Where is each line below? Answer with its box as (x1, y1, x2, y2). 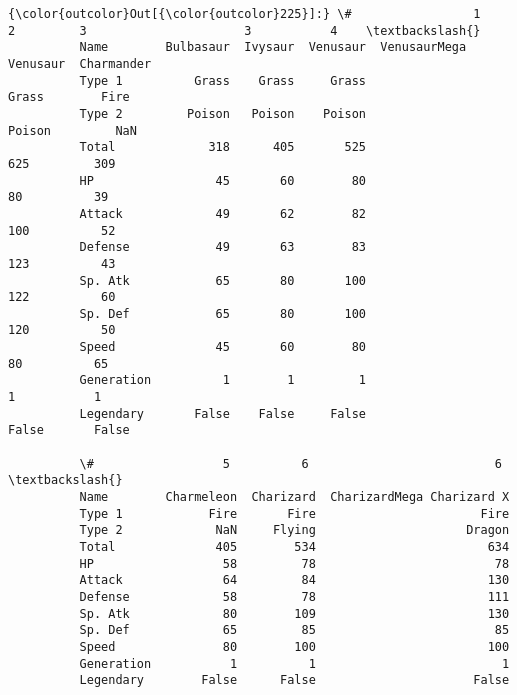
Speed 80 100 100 (79, 639, 510, 654)
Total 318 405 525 (79, 140, 366, 155)
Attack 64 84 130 (79, 573, 510, 588)
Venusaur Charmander (8, 56, 152, 71)
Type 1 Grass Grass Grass (79, 73, 366, 88)
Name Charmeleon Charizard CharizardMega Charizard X (79, 490, 510, 505)
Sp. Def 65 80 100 (79, 306, 366, 321)
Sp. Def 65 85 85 (79, 623, 510, 638)
